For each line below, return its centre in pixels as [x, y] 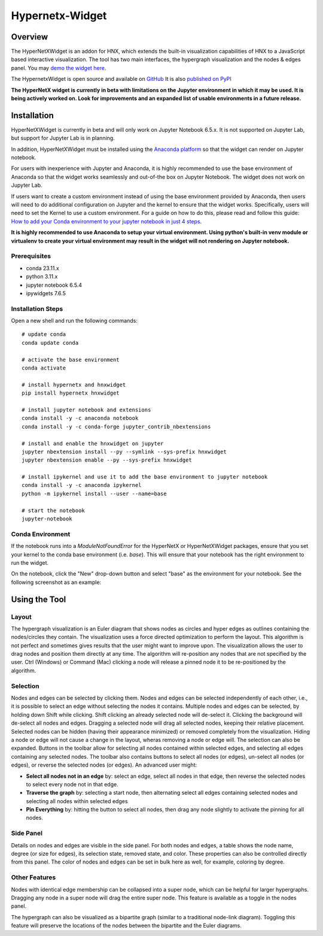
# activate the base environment [71, 360]
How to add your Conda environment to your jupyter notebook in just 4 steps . [106, 221]
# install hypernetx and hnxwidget [74, 384]
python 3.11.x [42, 277]
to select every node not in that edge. [72, 784]
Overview [30, 37]
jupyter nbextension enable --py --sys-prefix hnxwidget [107, 460]
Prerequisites [31, 256]
